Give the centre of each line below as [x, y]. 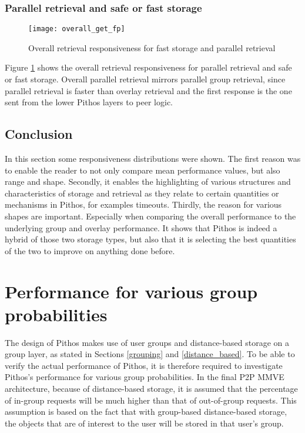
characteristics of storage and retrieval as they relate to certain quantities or [142, 193]
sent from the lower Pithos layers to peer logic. [89, 102]
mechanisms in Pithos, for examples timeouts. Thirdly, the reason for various [143, 204]
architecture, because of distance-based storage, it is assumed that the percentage [151, 389]
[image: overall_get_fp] [77, 29]
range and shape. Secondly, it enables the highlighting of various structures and [148, 181]
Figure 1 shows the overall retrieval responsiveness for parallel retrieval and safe [148, 67]
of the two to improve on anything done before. [90, 250]
